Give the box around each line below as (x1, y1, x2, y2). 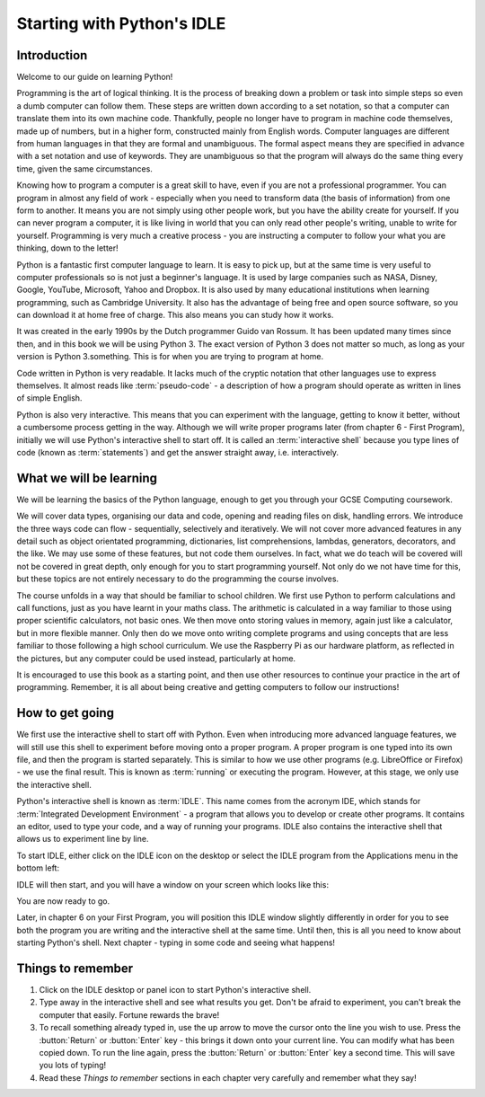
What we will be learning (16, 470, 157, 485)
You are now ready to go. (16, 895, 110, 907)
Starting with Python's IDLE (16, 13, 226, 33)
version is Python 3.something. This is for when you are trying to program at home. (16, 351, 324, 362)
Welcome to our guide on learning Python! (16, 72, 173, 83)
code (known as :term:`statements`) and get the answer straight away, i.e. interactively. (16, 447, 339, 457)
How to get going (16, 705, 115, 721)
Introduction (16, 48, 88, 63)
